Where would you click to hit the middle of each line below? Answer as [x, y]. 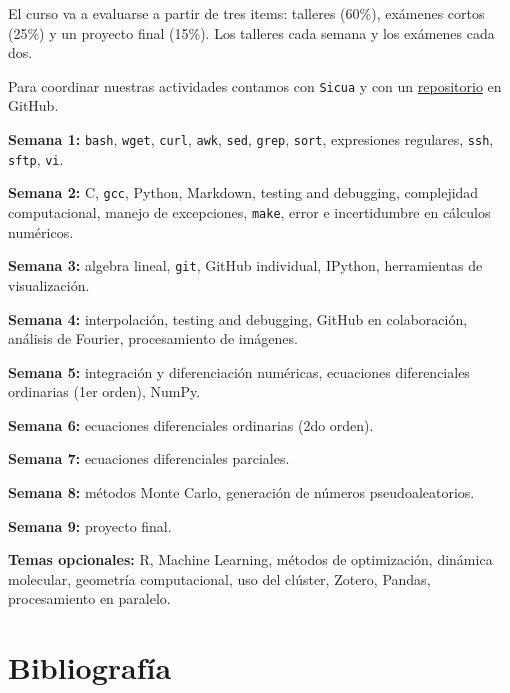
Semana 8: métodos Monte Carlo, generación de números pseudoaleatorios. [241, 492]
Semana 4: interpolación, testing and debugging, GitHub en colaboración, [238, 318]
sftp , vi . [36, 158]
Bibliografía [90, 667]
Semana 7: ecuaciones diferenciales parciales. [149, 458]
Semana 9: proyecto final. [90, 525]
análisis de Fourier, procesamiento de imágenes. [153, 338]
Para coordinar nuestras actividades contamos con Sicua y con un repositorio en [255, 85]
